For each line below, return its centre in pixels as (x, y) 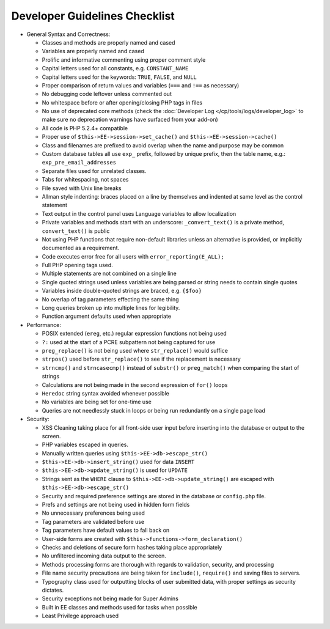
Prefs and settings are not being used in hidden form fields (116, 505)
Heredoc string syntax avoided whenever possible (105, 393)
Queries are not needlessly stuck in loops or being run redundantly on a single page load (154, 410)
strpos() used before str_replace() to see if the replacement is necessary (141, 359)
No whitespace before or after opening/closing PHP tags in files (122, 102)
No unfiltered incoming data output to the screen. (104, 556)
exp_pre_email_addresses (79, 163)
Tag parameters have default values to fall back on (106, 530)
